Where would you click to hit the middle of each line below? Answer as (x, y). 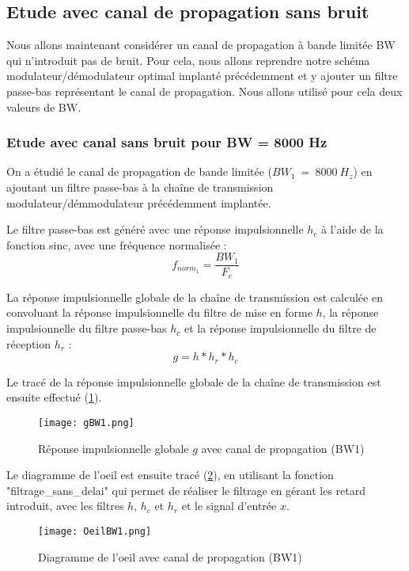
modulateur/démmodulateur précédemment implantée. (139, 202)
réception (29, 343)
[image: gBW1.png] (86, 423)
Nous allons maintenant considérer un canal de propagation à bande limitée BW (201, 45)
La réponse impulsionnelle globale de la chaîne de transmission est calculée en (195, 297)
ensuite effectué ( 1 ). (54, 397)
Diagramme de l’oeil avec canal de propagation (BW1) (170, 556)
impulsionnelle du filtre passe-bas (87, 328)
